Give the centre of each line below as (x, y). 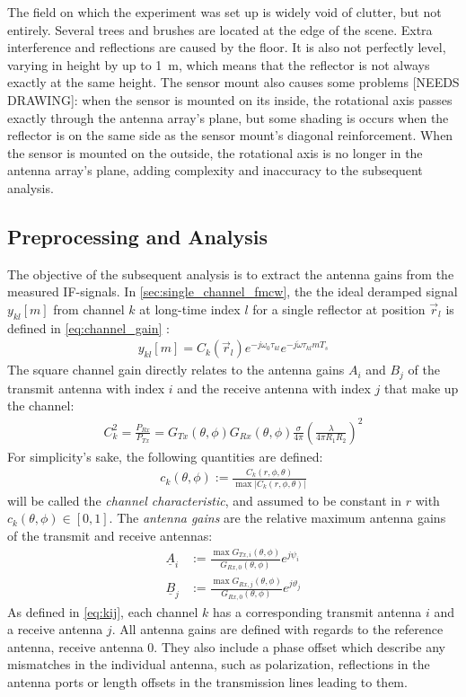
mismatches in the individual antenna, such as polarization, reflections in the (219, 664)
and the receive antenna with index (274, 388)
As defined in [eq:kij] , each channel (103, 611)
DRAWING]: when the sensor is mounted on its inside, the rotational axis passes (230, 99)
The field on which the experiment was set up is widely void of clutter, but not (224, 12)
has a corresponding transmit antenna (317, 611)
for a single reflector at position (339, 309)
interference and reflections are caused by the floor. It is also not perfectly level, (227, 47)
